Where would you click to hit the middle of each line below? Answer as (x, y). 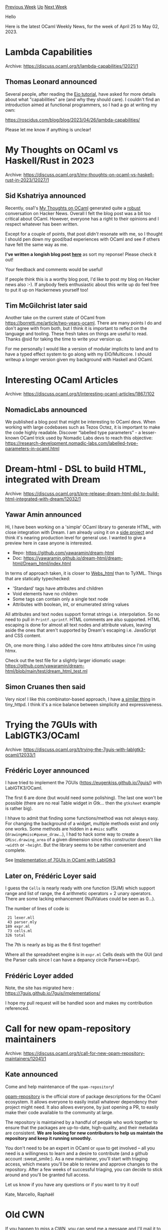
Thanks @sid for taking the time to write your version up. (64, 339)
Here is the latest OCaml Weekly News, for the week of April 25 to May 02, (82, 26)
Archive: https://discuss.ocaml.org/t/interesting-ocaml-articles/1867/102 (80, 394)
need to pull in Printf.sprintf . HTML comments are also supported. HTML (83, 619)
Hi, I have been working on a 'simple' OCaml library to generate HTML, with (83, 527)
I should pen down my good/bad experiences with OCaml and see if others (83, 239)
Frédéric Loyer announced (47, 770)
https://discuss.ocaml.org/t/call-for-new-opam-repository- (84, 1053)
